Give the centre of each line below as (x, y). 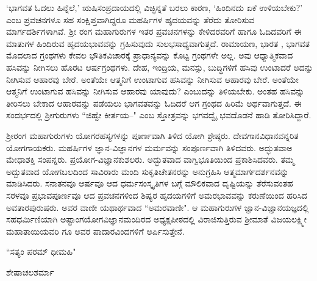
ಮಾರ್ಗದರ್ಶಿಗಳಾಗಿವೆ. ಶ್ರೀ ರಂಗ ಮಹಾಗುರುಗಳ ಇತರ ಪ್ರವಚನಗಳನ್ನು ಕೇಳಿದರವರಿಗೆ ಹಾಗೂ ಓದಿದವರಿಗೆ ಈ (154, 31)
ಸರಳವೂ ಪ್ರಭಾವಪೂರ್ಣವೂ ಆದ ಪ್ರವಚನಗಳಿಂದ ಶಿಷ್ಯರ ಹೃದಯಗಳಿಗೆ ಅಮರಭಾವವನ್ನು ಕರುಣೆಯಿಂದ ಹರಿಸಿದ (157, 195)
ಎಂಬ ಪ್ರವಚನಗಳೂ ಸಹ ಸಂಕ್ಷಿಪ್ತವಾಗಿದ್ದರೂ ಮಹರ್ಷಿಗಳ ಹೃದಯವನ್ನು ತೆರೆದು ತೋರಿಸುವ (130, 19)
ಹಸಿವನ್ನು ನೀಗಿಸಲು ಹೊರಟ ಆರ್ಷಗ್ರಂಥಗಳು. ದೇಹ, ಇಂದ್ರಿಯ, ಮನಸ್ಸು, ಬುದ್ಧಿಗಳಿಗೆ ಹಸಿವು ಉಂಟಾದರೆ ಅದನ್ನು (160, 67)
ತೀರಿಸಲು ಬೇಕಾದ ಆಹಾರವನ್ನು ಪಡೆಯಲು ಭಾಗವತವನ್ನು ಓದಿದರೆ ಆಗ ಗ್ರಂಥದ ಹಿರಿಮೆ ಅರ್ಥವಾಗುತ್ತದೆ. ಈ (154, 103)
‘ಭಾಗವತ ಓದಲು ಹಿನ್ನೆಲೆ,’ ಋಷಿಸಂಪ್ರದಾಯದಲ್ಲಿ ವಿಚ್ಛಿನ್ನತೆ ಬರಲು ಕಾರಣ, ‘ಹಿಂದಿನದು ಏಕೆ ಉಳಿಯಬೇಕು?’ (155, 7)
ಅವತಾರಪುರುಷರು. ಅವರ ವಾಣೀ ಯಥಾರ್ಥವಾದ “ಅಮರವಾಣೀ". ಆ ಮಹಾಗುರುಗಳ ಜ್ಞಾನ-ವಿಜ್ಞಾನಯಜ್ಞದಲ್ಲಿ (158, 207)
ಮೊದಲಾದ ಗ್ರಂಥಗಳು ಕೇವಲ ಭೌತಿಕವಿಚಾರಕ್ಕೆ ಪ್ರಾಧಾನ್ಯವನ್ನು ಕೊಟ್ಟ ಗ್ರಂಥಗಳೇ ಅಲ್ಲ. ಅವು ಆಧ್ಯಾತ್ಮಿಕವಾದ (150, 55)
